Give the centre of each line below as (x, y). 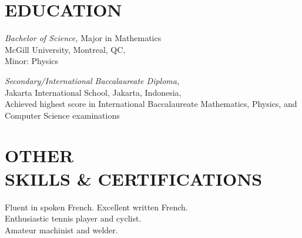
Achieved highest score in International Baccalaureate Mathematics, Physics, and (151, 104)
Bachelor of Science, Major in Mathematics (83, 38)
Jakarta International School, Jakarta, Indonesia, (93, 92)
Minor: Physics (32, 61)
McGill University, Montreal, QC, (65, 49)
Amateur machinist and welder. (61, 229)
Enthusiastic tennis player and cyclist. (73, 218)
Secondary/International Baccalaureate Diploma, (92, 80)
